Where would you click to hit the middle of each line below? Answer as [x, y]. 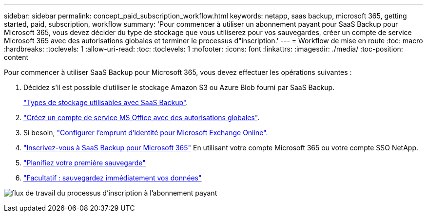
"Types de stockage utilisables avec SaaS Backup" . [106, 102]
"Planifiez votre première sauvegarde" [85, 163]
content [16, 57]
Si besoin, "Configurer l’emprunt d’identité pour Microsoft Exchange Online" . [146, 133]
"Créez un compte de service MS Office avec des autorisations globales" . [142, 117]
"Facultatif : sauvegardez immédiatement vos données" [113, 178]
